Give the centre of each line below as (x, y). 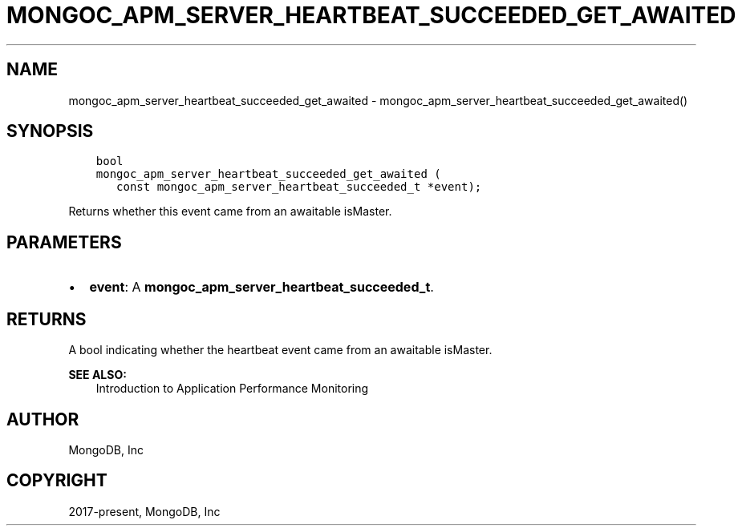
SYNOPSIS (50, 131)
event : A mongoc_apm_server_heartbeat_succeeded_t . (262, 287)
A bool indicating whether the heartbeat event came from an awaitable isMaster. (280, 350)
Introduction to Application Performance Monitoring (232, 389)
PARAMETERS (64, 242)
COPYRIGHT (57, 481)
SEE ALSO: (97, 375)
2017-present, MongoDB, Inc (144, 511)
